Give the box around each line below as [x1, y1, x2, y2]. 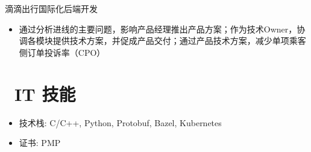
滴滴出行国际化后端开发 [5, 2, 98, 14]
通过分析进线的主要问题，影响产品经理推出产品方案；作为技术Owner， [19, 22, 297, 35]
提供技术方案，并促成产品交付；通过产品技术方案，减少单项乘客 [52, 34, 306, 47]
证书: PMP [19, 136, 61, 149]
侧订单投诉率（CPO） [19, 46, 105, 58]
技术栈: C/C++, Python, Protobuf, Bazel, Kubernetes [19, 116, 222, 129]
